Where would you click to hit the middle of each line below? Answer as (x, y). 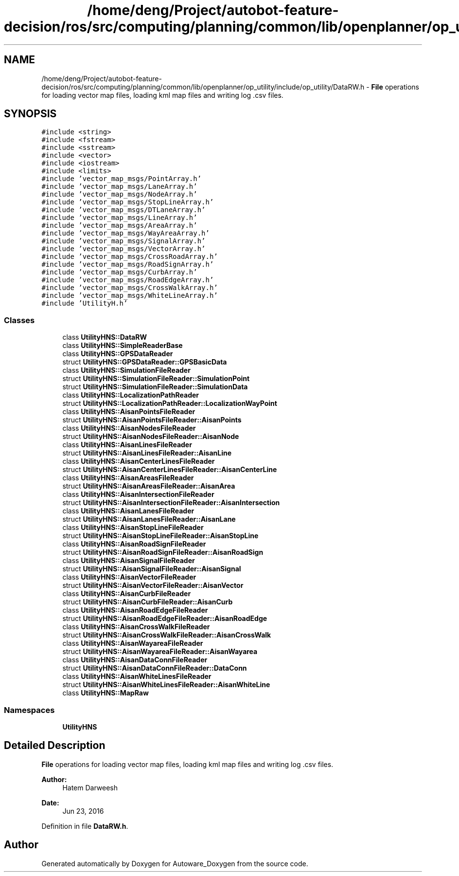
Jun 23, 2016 (83, 811)
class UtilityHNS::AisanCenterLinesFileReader (139, 461)
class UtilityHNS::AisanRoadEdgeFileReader (135, 610)
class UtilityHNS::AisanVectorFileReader (129, 577)
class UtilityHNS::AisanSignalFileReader (129, 561)
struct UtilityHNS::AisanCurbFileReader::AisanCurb (148, 602)
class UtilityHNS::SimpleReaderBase (123, 346)
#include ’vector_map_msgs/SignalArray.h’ (124, 241)
